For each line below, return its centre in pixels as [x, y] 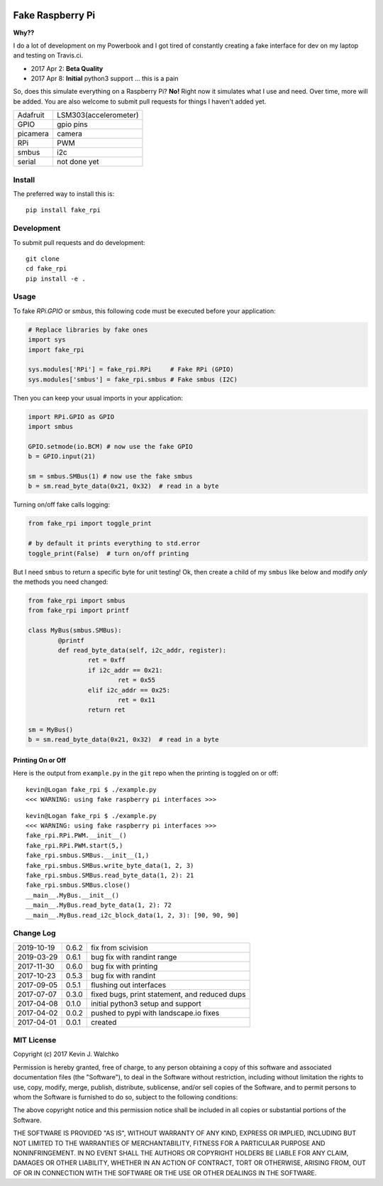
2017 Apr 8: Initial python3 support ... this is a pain [105, 79]
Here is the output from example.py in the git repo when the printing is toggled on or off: [146, 773]
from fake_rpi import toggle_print [90, 523]
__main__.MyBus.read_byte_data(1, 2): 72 [99, 905]
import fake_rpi [56, 349]
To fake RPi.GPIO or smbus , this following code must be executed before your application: [144, 311]
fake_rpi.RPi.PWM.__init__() [76, 836]
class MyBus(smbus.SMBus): [75, 631]
